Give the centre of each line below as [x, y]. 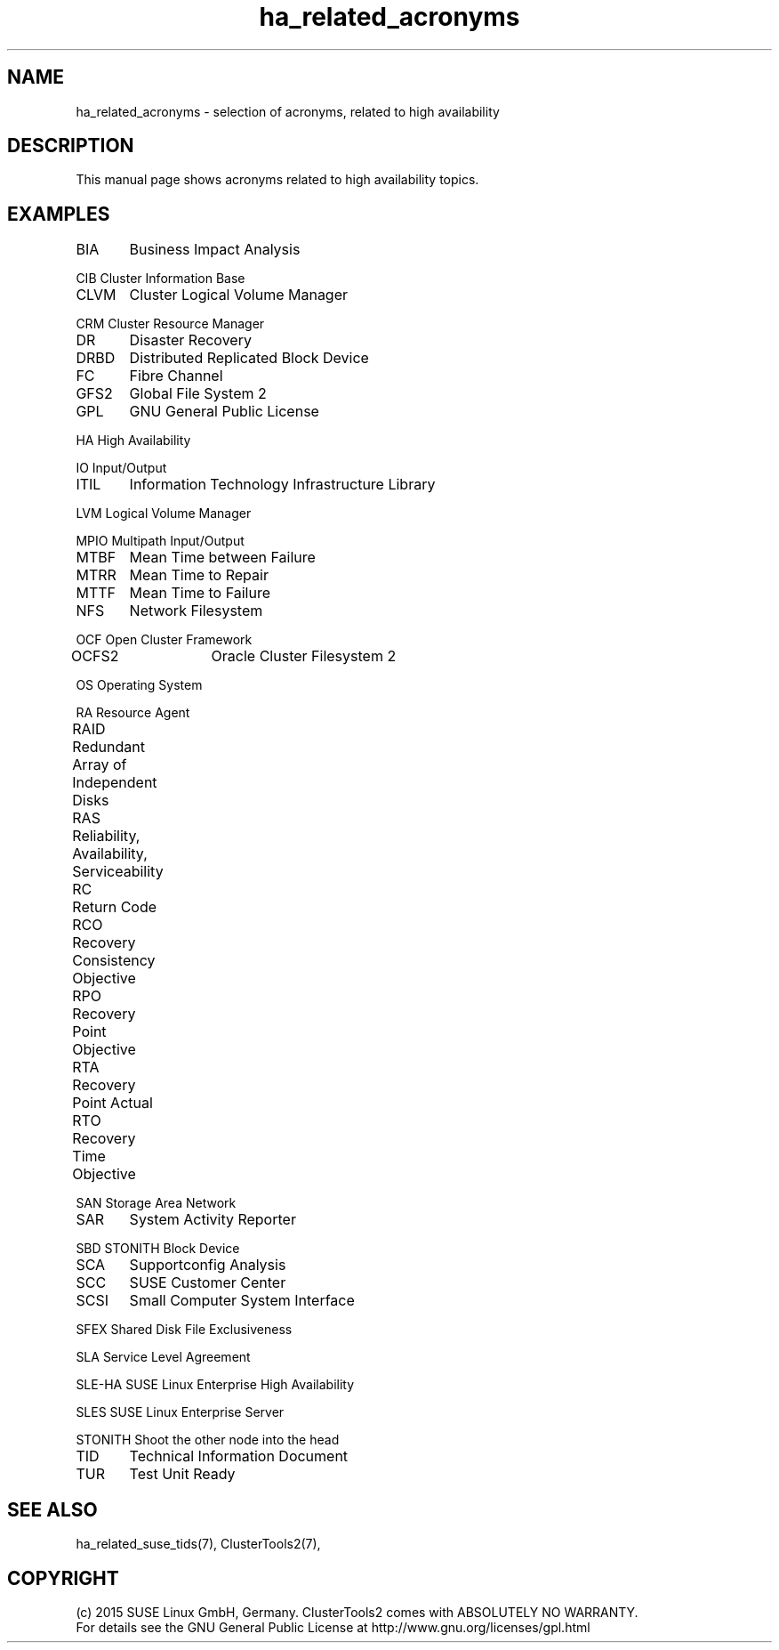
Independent [115, 783]
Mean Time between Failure [222, 558]
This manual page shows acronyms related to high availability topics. [277, 180]
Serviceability [118, 872]
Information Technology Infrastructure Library [282, 485]
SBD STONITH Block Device [158, 1249]
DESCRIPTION [71, 146]
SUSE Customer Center [208, 1283]
